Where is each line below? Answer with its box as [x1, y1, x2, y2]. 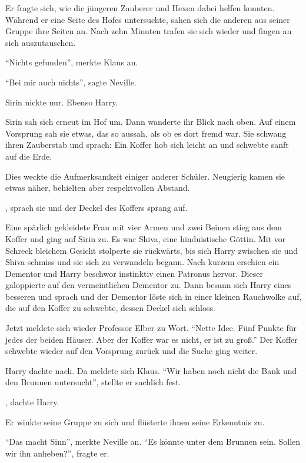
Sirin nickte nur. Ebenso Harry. [5, 95, 118, 108]
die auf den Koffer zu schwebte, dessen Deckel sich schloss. [5, 302, 215, 314]
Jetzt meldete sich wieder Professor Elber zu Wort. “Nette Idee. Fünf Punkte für [5, 322, 297, 334]
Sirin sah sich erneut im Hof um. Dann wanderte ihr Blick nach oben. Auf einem [5, 115, 296, 128]
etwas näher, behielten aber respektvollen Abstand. [5, 181, 190, 194]
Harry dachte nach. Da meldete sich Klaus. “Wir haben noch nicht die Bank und [5, 364, 297, 376]
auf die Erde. [5, 150, 52, 162]
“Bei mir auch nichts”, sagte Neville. [5, 75, 137, 88]
